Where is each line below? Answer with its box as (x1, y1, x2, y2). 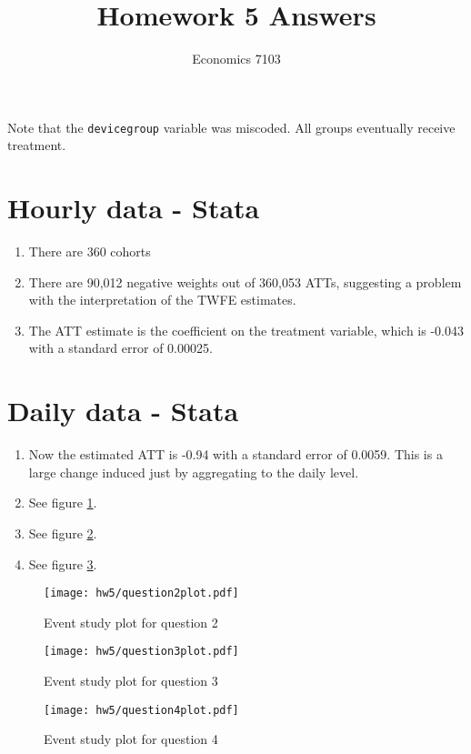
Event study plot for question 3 (44, 671, 218, 690)
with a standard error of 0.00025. (28, 338, 213, 357)
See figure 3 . (28, 554, 97, 573)
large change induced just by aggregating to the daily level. (28, 462, 359, 481)
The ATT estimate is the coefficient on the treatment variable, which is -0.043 (28, 320, 464, 339)
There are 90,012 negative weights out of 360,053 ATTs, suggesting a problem (28, 272, 462, 291)
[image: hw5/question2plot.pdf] (44, 587, 239, 600)
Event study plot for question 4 (44, 729, 218, 749)
